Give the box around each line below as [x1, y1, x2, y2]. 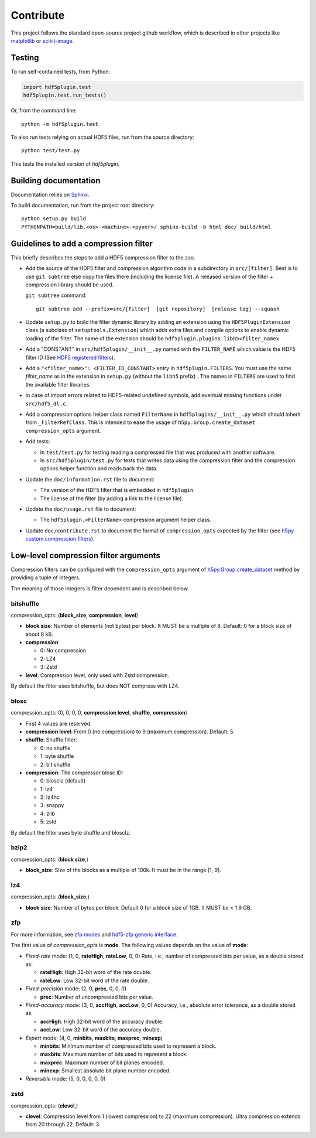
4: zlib [40, 810, 56, 817]
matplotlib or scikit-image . [11, 37, 74, 44]
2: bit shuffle [40, 761, 71, 768]
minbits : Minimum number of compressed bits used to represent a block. [40, 1043, 217, 1050]
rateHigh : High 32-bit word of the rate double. [40, 969, 152, 976]
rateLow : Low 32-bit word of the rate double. [40, 977, 149, 984]
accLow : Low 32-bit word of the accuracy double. [40, 1026, 162, 1033]
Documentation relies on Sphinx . [11, 191, 90, 198]
